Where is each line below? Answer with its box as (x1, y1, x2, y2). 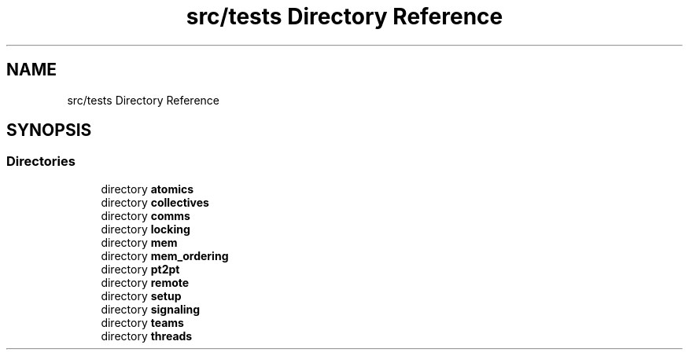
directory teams (101, 315, 184, 329)
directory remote (101, 275, 190, 289)
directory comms (101, 208, 190, 222)
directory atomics (101, 182, 194, 196)
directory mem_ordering (101, 248, 229, 262)
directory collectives (101, 195, 209, 209)
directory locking (101, 222, 190, 236)
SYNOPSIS (6, 120, 92, 141)
